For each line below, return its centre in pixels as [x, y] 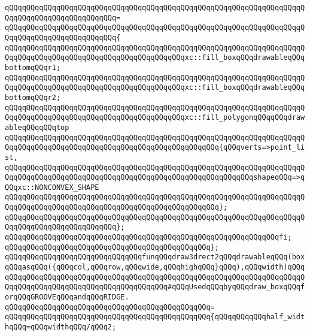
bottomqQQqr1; [33, 67]
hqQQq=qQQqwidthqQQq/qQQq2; [61, 327]
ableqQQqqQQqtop [37, 127]
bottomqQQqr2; [33, 97]
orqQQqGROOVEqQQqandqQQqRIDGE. [67, 297]
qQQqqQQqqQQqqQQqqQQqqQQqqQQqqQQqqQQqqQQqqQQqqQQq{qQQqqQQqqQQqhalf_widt [155, 317]
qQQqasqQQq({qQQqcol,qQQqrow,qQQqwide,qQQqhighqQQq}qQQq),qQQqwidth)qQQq [155, 267]
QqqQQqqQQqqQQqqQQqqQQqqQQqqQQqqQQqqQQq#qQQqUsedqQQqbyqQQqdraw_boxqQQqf [155, 287]
